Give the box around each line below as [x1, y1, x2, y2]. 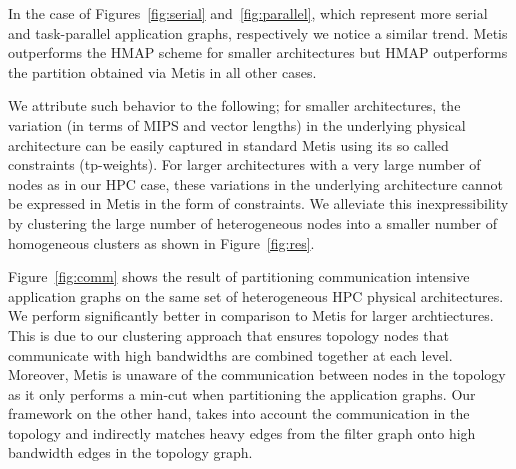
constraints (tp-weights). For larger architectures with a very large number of [8, 154, 481, 175]
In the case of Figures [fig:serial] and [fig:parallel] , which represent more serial [8, 3, 488, 23]
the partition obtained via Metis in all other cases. [8, 61, 317, 82]
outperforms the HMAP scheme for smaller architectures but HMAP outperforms [8, 42, 508, 63]
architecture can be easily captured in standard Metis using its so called [8, 134, 449, 155]
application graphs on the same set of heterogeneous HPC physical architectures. [8, 285, 504, 306]
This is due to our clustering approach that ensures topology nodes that [8, 324, 449, 345]
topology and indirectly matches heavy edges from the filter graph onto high [8, 422, 476, 443]
